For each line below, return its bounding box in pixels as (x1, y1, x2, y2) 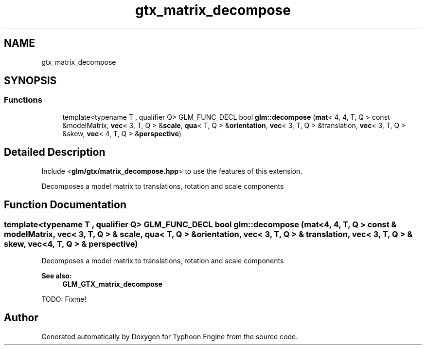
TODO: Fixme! (41, 294, 87, 303)
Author (4, 312, 38, 324)
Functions (4, 95, 42, 105)
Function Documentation (4, 199, 126, 211)
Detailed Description (4, 146, 106, 159)
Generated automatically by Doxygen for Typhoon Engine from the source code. (41, 332, 298, 341)
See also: (41, 271, 72, 280)
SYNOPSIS (4, 74, 57, 87)
